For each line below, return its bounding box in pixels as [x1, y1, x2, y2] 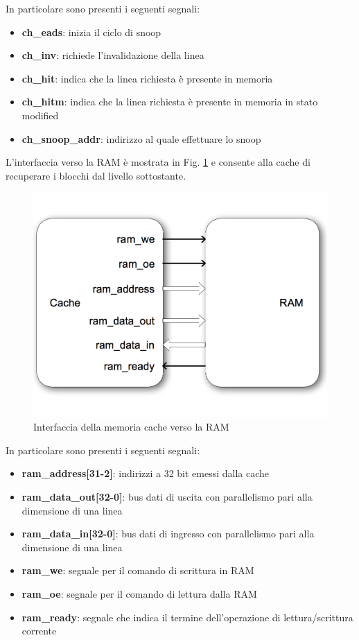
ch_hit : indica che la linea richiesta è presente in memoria [21, 71, 273, 85]
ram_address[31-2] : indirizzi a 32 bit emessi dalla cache [21, 466, 270, 481]
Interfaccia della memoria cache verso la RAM [33, 420, 229, 434]
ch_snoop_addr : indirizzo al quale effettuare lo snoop [21, 131, 261, 146]
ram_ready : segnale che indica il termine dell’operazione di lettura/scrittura [21, 609, 353, 624]
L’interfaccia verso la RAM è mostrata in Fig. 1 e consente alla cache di [6, 155, 310, 169]
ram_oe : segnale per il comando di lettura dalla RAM [21, 586, 257, 600]
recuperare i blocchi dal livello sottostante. [6, 168, 186, 182]
